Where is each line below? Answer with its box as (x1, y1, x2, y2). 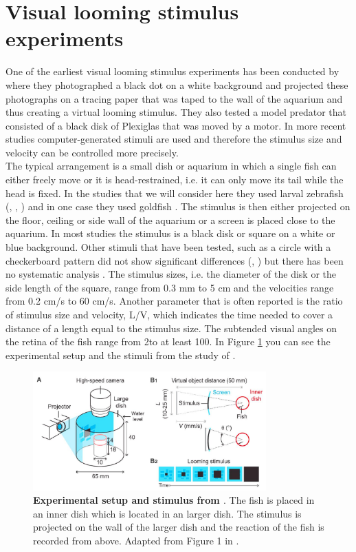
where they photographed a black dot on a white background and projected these (5, 77, 348, 92)
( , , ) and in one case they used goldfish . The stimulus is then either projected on (5, 199, 351, 214)
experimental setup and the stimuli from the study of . (5, 347, 236, 362)
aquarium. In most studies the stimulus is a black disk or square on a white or (5, 226, 335, 241)
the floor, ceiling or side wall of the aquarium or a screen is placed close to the (5, 212, 335, 227)
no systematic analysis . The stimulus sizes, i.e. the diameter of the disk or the (5, 267, 336, 281)
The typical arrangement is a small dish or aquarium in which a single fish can (5, 159, 337, 173)
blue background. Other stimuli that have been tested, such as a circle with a (5, 240, 331, 254)
